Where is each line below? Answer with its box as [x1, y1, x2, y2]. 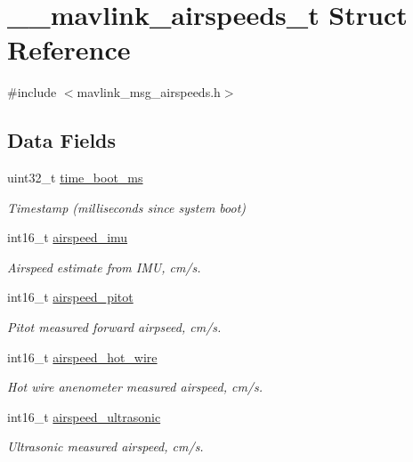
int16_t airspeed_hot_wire [7, 347, 158, 366]
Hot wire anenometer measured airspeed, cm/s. [7, 377, 263, 396]
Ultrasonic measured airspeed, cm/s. [7, 437, 204, 456]
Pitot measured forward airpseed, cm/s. [7, 318, 222, 336]
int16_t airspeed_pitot [7, 288, 134, 306]
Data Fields [7, 126, 117, 154]
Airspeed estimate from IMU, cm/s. [7, 257, 201, 276]
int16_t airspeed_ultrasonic [7, 407, 161, 426]
